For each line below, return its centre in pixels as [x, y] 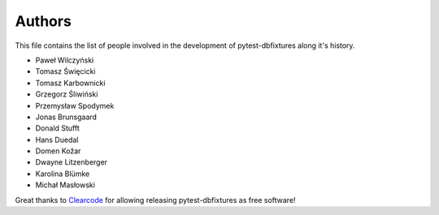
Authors [43, 21]
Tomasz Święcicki [65, 71]
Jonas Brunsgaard [66, 117]
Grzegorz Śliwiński [67, 94]
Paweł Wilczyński [65, 60]
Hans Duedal [57, 140]
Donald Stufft [58, 128]
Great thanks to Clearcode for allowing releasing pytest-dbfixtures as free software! [155, 200]
